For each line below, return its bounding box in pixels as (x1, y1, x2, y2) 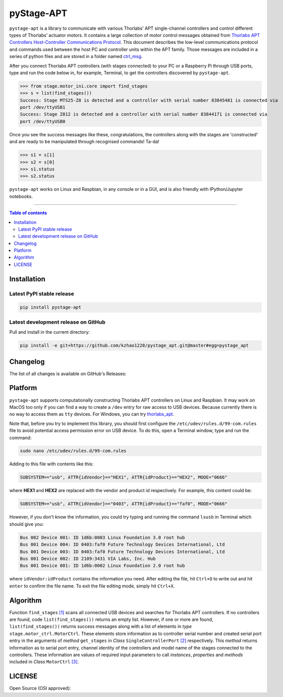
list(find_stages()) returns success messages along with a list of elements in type (9, 623, 192, 629)
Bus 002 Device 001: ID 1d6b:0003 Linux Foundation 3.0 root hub (20, 534, 185, 540)
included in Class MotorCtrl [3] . (9, 659, 79, 665)
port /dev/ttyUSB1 (20, 104, 66, 111)
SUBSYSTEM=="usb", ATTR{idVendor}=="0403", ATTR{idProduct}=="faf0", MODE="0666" (20, 501, 228, 507)
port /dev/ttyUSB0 (20, 119, 66, 124)
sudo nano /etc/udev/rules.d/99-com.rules (20, 448, 127, 454)
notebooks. (9, 193, 33, 199)
